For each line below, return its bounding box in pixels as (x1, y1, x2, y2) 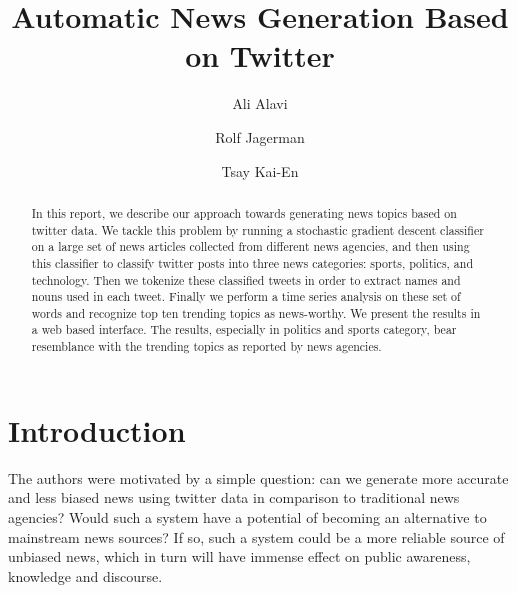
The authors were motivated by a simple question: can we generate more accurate (8, 467, 509, 488)
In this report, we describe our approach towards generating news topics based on (31, 204, 457, 221)
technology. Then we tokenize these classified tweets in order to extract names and (31, 271, 461, 288)
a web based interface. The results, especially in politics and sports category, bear (31, 321, 457, 338)
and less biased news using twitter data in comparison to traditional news (8, 487, 460, 508)
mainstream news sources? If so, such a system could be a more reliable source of (8, 526, 505, 547)
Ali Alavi (232, 93, 288, 114)
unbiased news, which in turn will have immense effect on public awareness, (8, 546, 471, 567)
